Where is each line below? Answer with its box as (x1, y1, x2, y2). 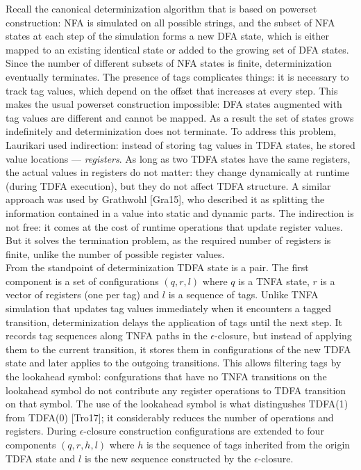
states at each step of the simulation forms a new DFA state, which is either (6, 29, 330, 43)
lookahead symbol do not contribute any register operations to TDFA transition (6, 382, 346, 397)
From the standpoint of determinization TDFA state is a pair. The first (6, 260, 309, 275)
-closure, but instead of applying (215, 328, 352, 343)
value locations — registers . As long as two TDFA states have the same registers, (6, 151, 351, 165)
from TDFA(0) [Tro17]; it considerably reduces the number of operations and (6, 410, 334, 424)
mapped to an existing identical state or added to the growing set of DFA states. (6, 42, 349, 56)
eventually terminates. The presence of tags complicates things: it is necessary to (6, 69, 349, 83)
